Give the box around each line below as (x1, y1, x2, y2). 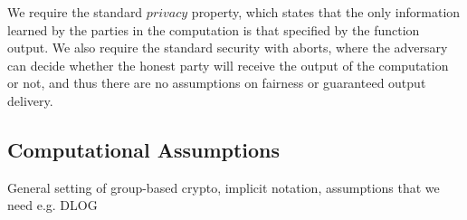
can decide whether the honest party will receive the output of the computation (7, 55, 449, 74)
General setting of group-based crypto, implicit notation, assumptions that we (7, 177, 440, 196)
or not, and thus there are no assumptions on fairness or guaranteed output (7, 73, 426, 92)
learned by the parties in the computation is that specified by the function (7, 20, 420, 39)
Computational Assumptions (7, 135, 281, 163)
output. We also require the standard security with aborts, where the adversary (7, 38, 448, 57)
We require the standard (7, 3, 143, 21)
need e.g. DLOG (7, 196, 98, 215)
